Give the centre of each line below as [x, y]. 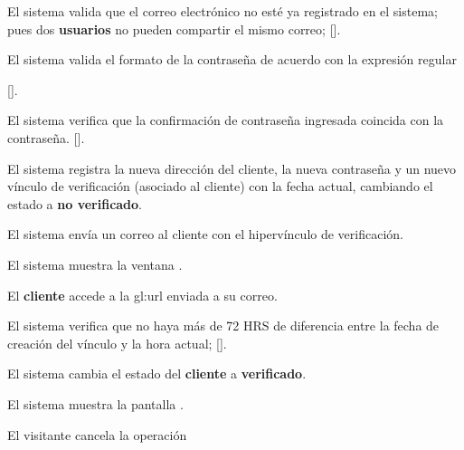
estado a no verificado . [75, 203]
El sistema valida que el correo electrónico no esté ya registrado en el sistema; [223, 11]
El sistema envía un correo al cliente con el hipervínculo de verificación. [205, 234]
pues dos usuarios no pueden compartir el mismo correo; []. [174, 29]
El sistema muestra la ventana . [95, 264]
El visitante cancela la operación [97, 434]
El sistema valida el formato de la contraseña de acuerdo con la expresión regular [232, 59]
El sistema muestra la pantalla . [95, 403]
